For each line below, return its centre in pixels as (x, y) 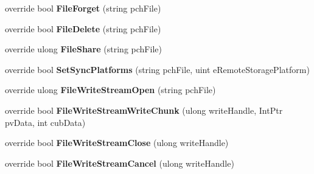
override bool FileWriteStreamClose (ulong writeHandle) (117, 143)
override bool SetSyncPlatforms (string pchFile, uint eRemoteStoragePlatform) (157, 69)
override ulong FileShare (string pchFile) (83, 49)
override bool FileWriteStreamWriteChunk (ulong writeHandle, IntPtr (144, 110)
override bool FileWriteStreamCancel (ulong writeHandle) (120, 163)
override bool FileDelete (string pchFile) (83, 28)
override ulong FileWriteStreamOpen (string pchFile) (110, 90)
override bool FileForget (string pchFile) (83, 8)
